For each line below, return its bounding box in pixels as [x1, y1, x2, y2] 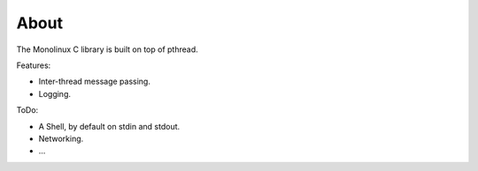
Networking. [38, 133, 84, 144]
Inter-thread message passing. [38, 76, 150, 87]
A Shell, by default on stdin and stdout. [38, 121, 181, 131]
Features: [16, 60, 51, 71]
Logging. [38, 88, 71, 99]
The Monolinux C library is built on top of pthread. [16, 44, 198, 55]
